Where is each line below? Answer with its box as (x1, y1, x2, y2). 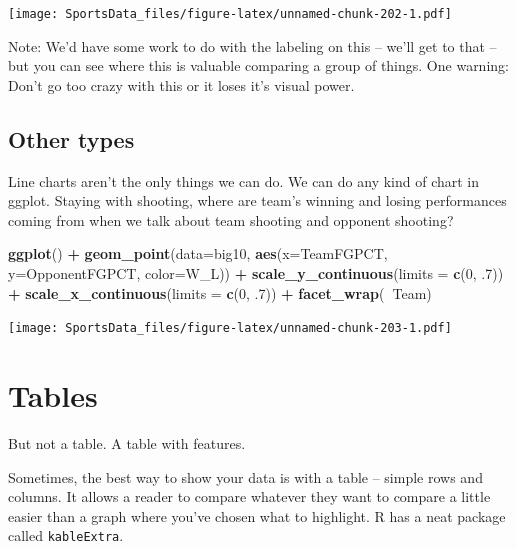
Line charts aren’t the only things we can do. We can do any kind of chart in (8, 170, 480, 191)
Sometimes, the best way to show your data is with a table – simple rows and (8, 466, 483, 487)
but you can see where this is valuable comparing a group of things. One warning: (8, 55, 509, 76)
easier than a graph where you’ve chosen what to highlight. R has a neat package (8, 505, 506, 526)
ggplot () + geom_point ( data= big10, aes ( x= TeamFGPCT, (8, 243, 388, 264)
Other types (8, 123, 135, 154)
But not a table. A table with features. (8, 432, 246, 453)
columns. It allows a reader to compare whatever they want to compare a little (8, 486, 491, 507)
